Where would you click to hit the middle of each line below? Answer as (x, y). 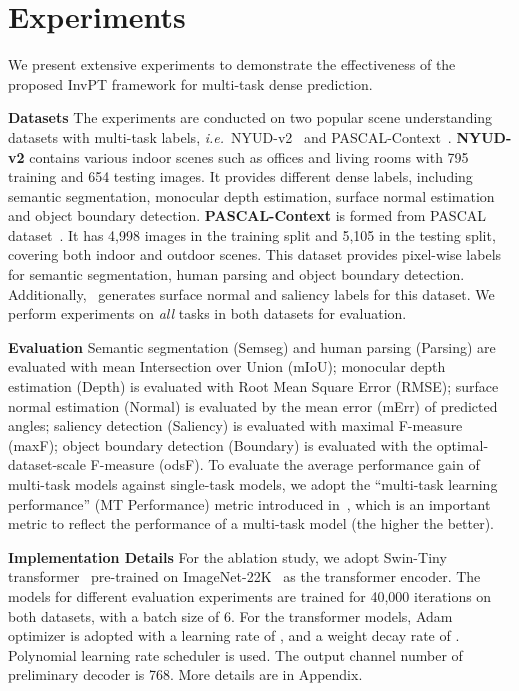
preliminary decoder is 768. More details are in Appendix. (185, 674)
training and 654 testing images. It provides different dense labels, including (240, 176)
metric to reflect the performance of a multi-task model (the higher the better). (251, 523)
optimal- (462, 444)
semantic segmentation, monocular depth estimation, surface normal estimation (251, 195)
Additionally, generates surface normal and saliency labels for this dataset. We (251, 293)
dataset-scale (47, 464)
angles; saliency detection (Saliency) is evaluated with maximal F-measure (235, 425)
